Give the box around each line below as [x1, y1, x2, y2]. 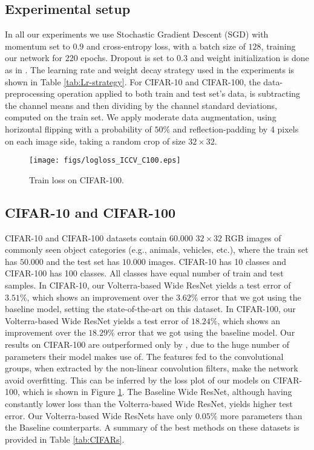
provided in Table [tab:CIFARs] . [5, 432, 125, 445]
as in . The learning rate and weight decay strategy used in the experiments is [5, 63, 295, 76]
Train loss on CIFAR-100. [29, 173, 124, 186]
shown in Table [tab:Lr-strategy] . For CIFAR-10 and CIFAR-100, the [5, 75, 261, 88]
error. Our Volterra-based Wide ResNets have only [5, 409, 193, 422]
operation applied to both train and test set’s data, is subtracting [57, 87, 301, 100]
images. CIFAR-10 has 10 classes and [148, 255, 286, 267]
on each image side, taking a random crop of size [5, 134, 186, 147]
